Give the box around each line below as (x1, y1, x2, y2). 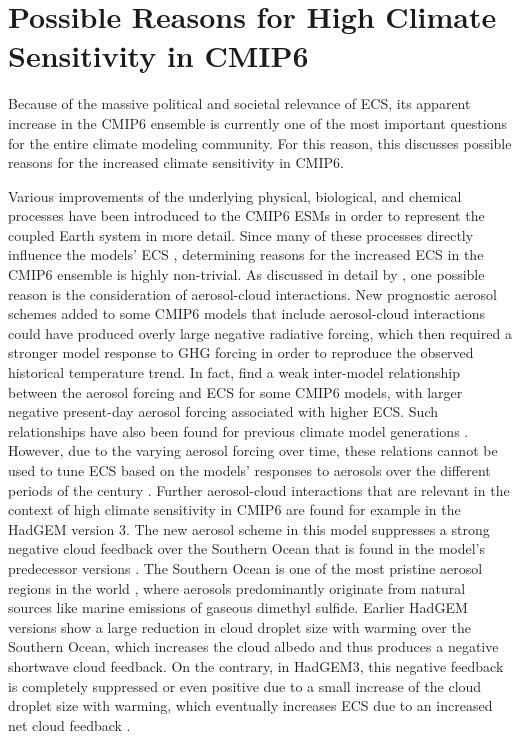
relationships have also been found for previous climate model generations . (8, 420, 469, 441)
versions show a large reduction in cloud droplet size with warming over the (8, 616, 471, 637)
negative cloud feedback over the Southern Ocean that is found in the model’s (8, 538, 486, 559)
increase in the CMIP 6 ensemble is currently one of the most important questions (8, 112, 507, 133)
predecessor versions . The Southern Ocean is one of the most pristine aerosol (8, 557, 483, 578)
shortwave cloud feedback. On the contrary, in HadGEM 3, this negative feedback (8, 655, 504, 676)
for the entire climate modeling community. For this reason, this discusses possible (8, 132, 512, 153)
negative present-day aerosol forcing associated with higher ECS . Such (8, 401, 439, 422)
